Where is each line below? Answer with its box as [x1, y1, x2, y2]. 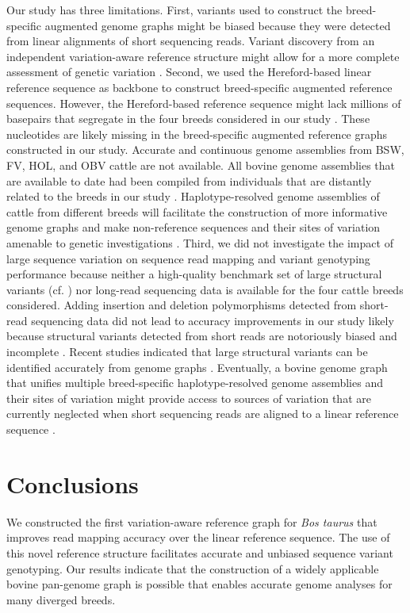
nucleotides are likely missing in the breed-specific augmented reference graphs [6, 125, 388, 142]
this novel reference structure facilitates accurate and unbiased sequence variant [6, 544, 393, 561]
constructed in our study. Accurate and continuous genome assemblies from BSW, [6, 141, 404, 158]
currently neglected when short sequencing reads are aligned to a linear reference [6, 405, 399, 422]
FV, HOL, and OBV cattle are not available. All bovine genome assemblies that [6, 156, 396, 173]
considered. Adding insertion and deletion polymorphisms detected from [6, 297, 357, 313]
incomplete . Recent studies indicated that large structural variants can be [6, 343, 368, 360]
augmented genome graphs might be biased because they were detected [44, 17, 391, 33]
